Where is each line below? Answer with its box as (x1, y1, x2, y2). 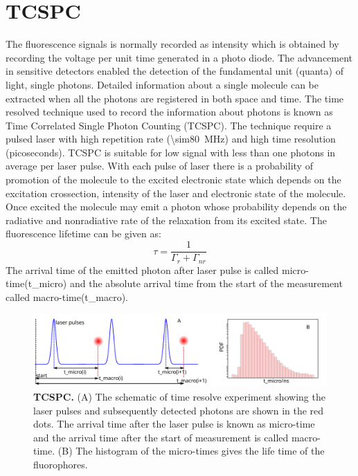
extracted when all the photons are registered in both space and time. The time (6, 91, 344, 105)
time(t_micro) (6, 276, 67, 291)
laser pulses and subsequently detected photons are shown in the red (33, 403, 324, 417)
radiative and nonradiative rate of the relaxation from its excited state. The (6, 212, 327, 227)
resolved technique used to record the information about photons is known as (6, 104, 333, 119)
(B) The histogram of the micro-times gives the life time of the (57, 443, 325, 458)
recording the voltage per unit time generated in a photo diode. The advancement (6, 50, 353, 64)
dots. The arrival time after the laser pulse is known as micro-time (33, 416, 315, 431)
